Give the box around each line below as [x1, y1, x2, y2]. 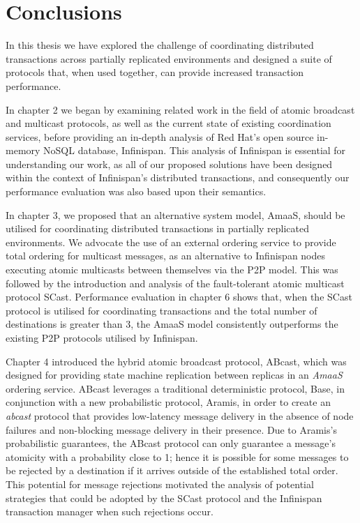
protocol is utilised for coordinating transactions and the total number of [6, 303, 317, 317]
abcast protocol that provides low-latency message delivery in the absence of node [6, 408, 354, 423]
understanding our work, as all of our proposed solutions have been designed [6, 156, 333, 171]
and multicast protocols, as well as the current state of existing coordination [6, 116, 331, 130]
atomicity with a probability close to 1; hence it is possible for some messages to [6, 449, 349, 464]
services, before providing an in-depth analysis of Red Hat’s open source [6, 129, 314, 144]
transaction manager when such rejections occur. [6, 504, 213, 519]
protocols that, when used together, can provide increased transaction [6, 65, 304, 79]
